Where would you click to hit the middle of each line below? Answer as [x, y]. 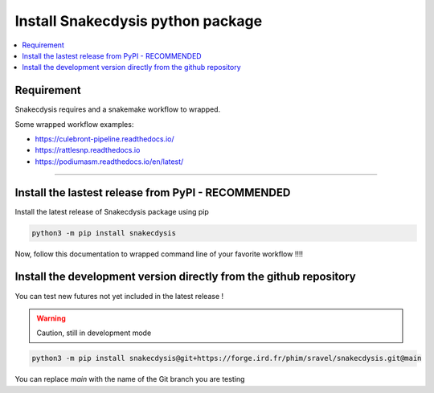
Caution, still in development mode [94, 333]
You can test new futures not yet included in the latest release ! [119, 296]
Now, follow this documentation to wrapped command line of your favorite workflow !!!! [159, 254]
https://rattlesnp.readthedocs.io [88, 150]
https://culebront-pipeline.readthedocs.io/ [104, 139]
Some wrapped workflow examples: [74, 124]
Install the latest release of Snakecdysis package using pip [112, 211]
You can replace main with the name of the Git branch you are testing [130, 379]
